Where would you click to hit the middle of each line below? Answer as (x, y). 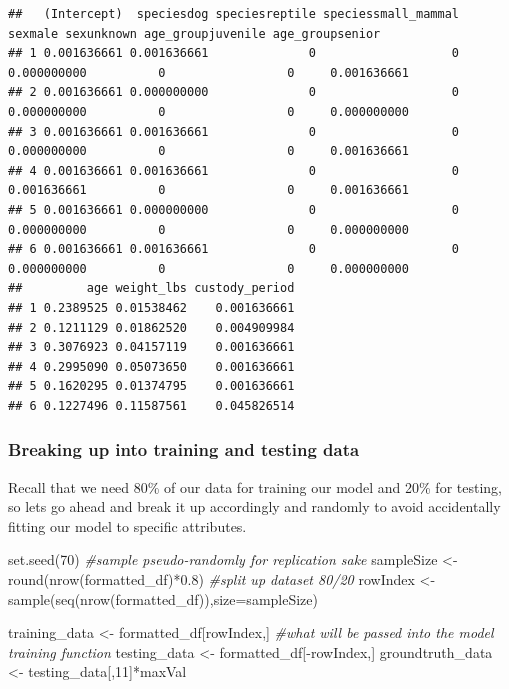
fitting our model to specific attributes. (127, 525)
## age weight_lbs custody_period (151, 288)
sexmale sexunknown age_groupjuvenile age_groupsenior (194, 33)
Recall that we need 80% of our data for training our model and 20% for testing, (255, 486)
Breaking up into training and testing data (184, 449)
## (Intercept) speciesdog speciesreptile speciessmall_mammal (234, 14)
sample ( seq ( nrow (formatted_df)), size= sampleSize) (163, 598)
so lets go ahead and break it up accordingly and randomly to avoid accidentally (254, 506)
